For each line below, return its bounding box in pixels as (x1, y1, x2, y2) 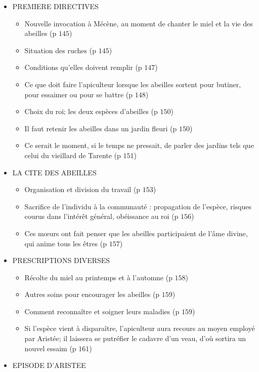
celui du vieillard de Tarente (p (24, 150, 121, 160)
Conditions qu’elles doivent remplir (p (24, 62, 142, 72)
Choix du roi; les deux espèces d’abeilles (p (24, 106, 158, 117)
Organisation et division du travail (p (24, 184, 141, 195)
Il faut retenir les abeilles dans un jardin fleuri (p (24, 123, 177, 133)
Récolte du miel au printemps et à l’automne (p (24, 272, 172, 282)
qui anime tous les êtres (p (24, 238, 107, 248)
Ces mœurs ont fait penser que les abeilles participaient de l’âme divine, (24, 228, 248, 238)
